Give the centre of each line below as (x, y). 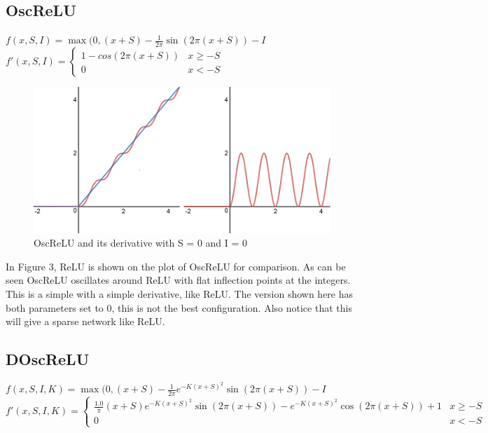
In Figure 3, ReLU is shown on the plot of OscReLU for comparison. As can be (176, 266)
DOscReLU (48, 359)
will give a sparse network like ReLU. (85, 321)
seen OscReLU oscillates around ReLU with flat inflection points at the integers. (178, 280)
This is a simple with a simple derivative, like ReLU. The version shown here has (180, 293)
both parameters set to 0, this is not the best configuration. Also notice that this (179, 307)
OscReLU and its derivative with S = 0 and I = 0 (141, 243)
